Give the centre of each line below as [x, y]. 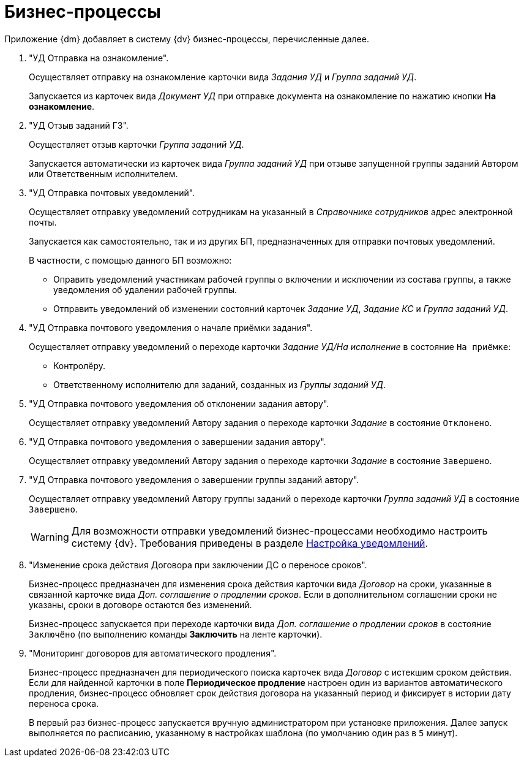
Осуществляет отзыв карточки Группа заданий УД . [137, 144]
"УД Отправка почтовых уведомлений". [112, 192]
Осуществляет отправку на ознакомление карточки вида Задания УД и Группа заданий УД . [223, 77]
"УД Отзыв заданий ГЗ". [79, 125]
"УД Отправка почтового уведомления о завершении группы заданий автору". [194, 479]
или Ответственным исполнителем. [103, 173]
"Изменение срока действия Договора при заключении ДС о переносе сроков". [198, 565]
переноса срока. [64, 703]
